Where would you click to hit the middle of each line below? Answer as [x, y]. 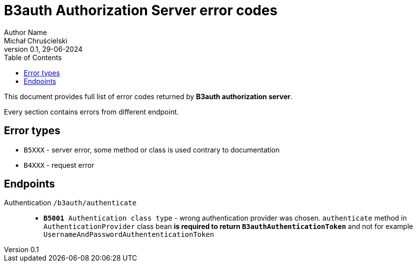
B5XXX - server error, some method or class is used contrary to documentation [152, 150]
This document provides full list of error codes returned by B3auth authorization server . [148, 96]
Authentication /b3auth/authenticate [70, 203]
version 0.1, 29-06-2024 [43, 49]
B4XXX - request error [59, 165]
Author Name [26, 32]
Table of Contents [33, 57]
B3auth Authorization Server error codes [141, 10]
